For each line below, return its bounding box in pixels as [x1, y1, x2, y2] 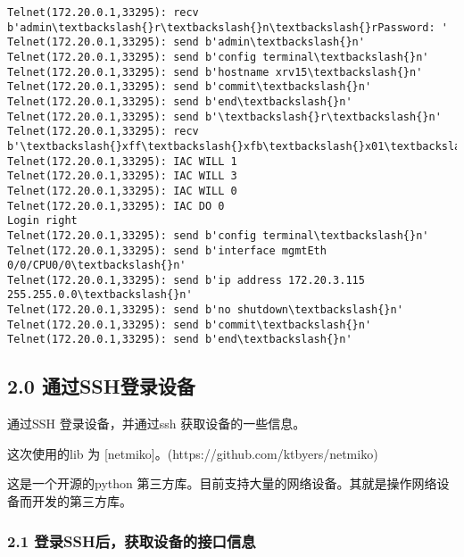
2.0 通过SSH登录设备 [7, 372, 195, 400]
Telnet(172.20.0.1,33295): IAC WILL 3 [7, 170, 237, 183]
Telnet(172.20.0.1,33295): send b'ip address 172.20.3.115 [7, 273, 365, 287]
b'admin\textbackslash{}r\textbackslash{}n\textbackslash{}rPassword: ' [7, 21, 448, 34]
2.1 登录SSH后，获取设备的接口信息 [7, 529, 256, 552]
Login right [7, 214, 78, 228]
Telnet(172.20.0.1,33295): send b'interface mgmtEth [7, 244, 327, 257]
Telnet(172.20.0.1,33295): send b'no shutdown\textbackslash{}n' [7, 303, 403, 317]
